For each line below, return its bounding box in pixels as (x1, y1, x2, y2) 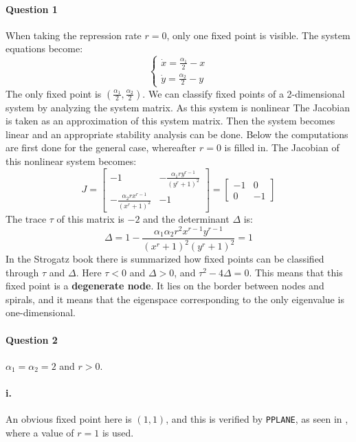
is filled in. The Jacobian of (224, 140, 340, 155)
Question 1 (5, 1, 58, 16)
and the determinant (143, 211, 230, 225)
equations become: (5, 41, 83, 56)
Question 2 (5, 332, 58, 346)
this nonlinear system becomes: (5, 154, 137, 168)
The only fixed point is (5, 86, 102, 100)
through (5, 265, 39, 279)
